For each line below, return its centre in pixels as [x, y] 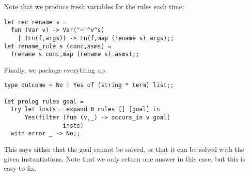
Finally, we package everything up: [55, 69]
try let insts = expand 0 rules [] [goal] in [86, 110]
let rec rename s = [35, 22]
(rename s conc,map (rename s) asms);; [75, 54]
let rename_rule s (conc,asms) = [58, 46]
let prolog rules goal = [44, 101]
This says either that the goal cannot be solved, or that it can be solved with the [124, 149]
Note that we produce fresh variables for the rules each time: [94, 6]
